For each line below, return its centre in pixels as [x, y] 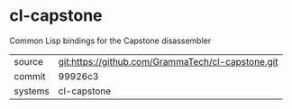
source [28, 61]
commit [30, 76]
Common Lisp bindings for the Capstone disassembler [110, 41]
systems [32, 91]
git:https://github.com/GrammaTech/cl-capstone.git [168, 61]
